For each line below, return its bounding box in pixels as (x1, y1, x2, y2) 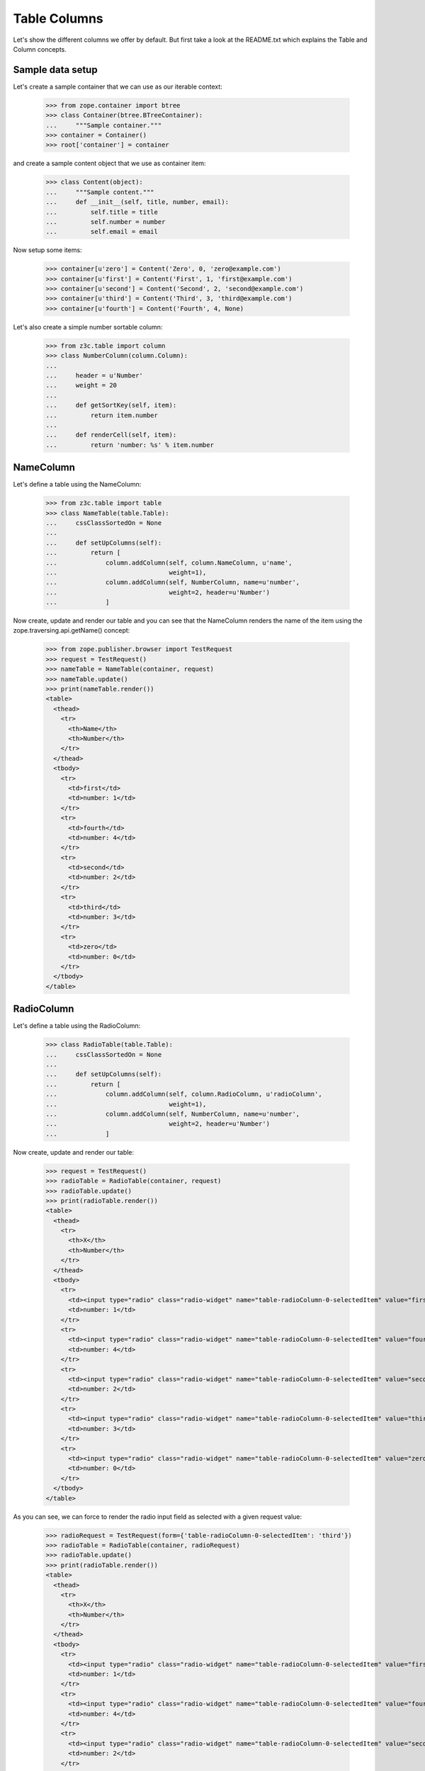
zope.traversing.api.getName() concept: (13, 626, 130, 635)
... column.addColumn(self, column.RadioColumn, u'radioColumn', (45, 1090, 322, 1098)
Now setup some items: (13, 246, 82, 254)
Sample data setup (13, 64, 98, 76)
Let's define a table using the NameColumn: (13, 480, 142, 489)
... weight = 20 (45, 381, 117, 390)
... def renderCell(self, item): (45, 431, 177, 439)
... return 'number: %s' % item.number (45, 441, 214, 449)
